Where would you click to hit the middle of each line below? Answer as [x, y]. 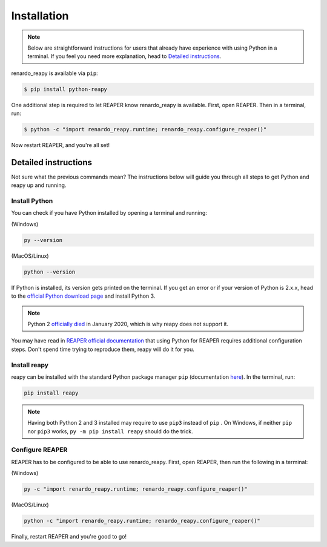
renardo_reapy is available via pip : [54, 73]
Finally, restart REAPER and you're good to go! [69, 537]
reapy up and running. [39, 185]
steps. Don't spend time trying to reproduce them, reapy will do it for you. [103, 349]
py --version [43, 240]
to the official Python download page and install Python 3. [83, 296]
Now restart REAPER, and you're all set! [61, 145]
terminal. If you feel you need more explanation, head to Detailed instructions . [124, 56]
